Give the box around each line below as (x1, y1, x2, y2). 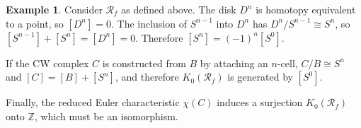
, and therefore (115, 69, 179, 84)
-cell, (277, 55, 298, 70)
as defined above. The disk (121, 2, 236, 16)
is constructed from (102, 55, 186, 70)
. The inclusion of (111, 16, 188, 30)
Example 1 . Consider (6, 2, 103, 16)
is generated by (227, 69, 293, 84)
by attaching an (200, 55, 268, 70)
